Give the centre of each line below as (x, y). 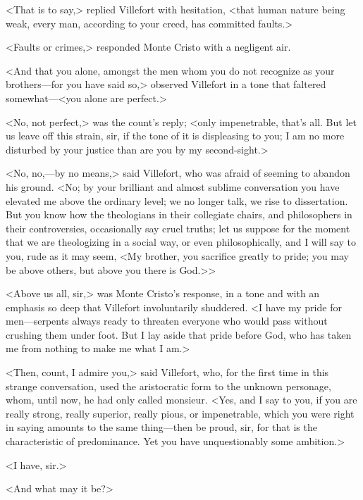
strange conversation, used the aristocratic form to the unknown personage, (168, 386)
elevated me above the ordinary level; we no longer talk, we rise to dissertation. (177, 200)
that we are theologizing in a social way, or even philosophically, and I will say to (181, 242)
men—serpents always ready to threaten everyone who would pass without (167, 321)
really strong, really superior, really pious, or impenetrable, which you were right (180, 413)
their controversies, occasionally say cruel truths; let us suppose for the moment (178, 228)
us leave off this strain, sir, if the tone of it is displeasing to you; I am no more (175, 136)
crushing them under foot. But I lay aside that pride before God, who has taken (179, 334)
